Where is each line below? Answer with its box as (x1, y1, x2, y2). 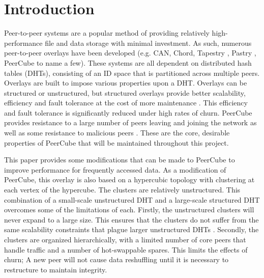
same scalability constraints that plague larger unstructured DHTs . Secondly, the (4, 224, 259, 235)
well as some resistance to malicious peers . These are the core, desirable (4, 127, 230, 138)
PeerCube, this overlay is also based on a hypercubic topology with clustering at (4, 174, 255, 185)
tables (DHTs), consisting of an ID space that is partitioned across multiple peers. (4, 67, 260, 78)
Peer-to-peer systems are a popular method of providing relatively (4, 27, 210, 38)
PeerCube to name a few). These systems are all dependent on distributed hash (4, 57, 252, 68)
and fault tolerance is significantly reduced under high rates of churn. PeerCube (4, 107, 252, 118)
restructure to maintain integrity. (4, 264, 107, 274)
